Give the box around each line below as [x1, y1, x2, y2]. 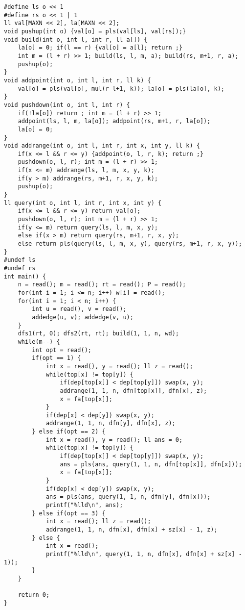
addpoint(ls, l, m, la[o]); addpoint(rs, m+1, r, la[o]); [18, 118, 211, 125]
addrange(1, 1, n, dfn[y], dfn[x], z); [45, 420, 176, 427]
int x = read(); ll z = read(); [45, 518, 151, 525]
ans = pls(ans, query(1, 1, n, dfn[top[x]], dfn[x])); [60, 460, 242, 468]
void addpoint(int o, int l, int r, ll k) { [4, 76, 151, 84]
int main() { [4, 273, 46, 280]
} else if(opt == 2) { [32, 428, 106, 435]
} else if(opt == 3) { [32, 509, 106, 517]
